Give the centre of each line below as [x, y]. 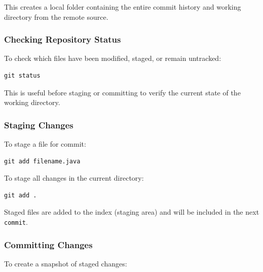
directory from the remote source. [56, 16]
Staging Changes [39, 125]
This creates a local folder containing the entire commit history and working [123, 7]
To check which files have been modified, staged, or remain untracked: [113, 58]
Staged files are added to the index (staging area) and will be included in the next [132, 212]
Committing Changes [48, 244]
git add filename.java [42, 161]
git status [22, 76]
